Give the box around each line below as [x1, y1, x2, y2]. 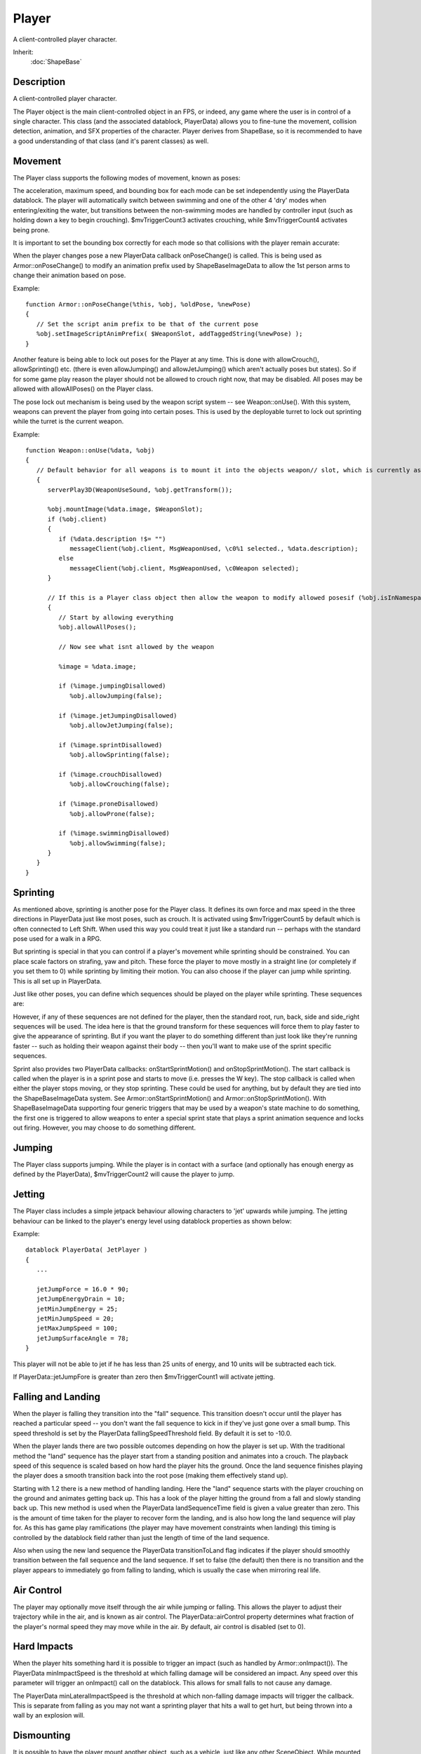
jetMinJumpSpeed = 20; [36, 1315, 115, 1323]
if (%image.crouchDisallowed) [58, 770, 163, 778]
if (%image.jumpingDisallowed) [58, 682, 166, 690]
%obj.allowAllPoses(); [58, 623, 137, 631]
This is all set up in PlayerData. [13, 977, 102, 985]
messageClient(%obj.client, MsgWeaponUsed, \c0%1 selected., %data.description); [69, 544, 359, 552]
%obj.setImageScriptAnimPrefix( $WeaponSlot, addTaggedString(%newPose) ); [36, 330, 303, 338]
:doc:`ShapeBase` [30, 58, 82, 66]
